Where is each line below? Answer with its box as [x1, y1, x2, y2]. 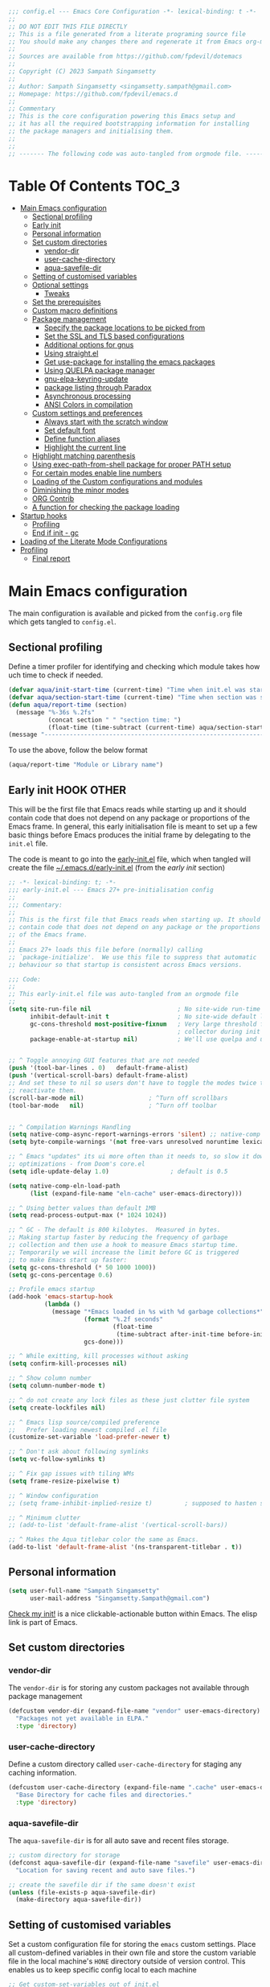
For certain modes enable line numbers [31, 468, 162, 478]
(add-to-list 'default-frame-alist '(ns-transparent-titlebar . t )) [8, 1543, 243, 1552]
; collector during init [177, 1027, 261, 1035]
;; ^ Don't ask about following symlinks [8, 1448, 149, 1456]
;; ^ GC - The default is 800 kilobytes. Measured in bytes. [8, 1226, 221, 1234]
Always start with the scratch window [43, 417, 169, 426]
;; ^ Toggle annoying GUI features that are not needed [8, 1056, 199, 1065]
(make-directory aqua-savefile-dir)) [15, 1895, 142, 1904]
